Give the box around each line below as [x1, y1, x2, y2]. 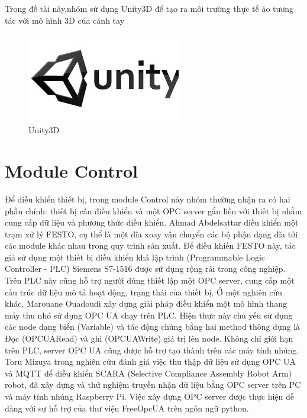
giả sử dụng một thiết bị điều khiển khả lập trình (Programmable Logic [5, 250, 266, 263]
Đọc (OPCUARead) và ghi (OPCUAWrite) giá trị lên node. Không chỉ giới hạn [5, 332, 293, 345]
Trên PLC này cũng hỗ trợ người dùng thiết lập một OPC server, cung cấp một [5, 274, 295, 287]
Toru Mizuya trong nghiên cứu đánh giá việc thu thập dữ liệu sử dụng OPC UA [5, 355, 296, 368]
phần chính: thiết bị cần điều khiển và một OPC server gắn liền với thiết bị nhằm [5, 204, 302, 217]
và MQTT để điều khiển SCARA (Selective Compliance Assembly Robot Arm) [5, 366, 292, 379]
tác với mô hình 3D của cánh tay [5, 14, 125, 26]
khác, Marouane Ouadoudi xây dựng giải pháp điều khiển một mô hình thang [5, 297, 287, 310]
